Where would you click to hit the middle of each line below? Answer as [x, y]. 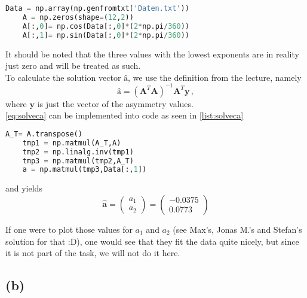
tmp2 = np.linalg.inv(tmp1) [78, 152]
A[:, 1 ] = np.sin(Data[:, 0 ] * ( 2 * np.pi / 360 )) [106, 35]
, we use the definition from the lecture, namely [215, 77]
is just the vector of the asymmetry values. [115, 103]
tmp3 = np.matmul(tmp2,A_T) [78, 161]
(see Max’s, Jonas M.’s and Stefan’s [237, 229]
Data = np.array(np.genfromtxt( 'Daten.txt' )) [97, 8]
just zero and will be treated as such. [73, 66]
